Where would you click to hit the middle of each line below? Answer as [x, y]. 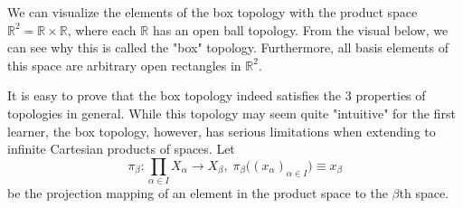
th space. [424, 193]
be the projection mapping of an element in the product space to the [198, 193]
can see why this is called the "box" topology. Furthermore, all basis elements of [228, 47]
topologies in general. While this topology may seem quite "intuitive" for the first [231, 113]
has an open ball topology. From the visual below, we [300, 29]
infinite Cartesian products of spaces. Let [121, 149]
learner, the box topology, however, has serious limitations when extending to [222, 131]
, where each [102, 29]
